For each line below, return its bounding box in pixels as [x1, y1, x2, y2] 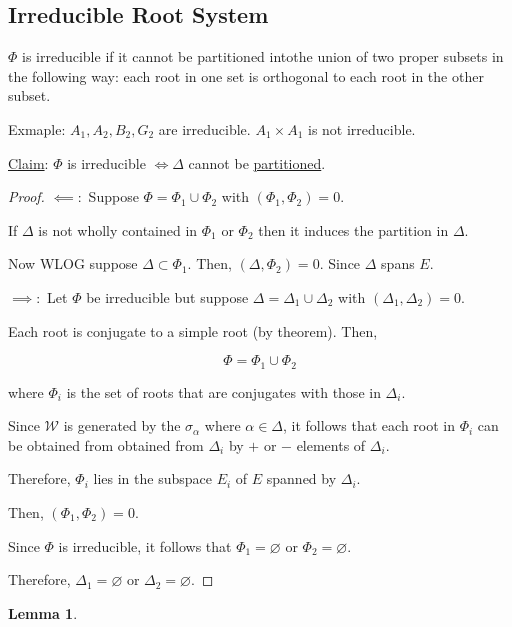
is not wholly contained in [38, 219, 198, 240]
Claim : [8, 152, 49, 173]
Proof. [8, 186, 45, 207]
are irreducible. [158, 118, 251, 139]
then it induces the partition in [258, 219, 449, 240]
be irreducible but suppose [86, 286, 249, 307]
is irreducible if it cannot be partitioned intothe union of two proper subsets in [22, 46, 504, 67]
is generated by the [63, 415, 181, 436]
